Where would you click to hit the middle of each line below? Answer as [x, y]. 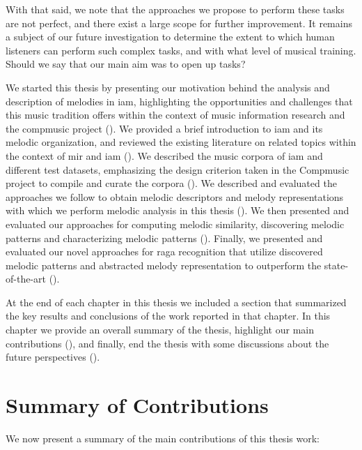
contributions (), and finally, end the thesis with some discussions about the [167, 343]
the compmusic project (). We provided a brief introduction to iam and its [164, 128]
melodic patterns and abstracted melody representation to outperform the [164, 265]
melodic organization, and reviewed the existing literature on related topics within [181, 142]
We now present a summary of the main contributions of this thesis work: [163, 438]
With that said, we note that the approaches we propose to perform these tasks [175, 9]
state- [336, 265]
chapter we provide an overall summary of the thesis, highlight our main [160, 330]
